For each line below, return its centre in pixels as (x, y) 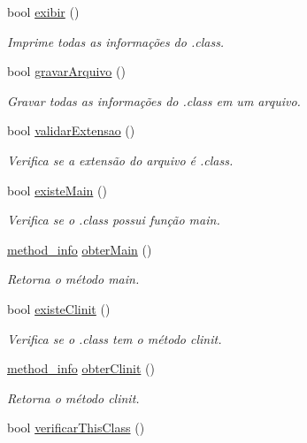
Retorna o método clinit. (73, 397)
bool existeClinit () (59, 308)
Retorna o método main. (73, 279)
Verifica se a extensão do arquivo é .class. (120, 160)
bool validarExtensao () (71, 130)
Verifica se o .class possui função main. (114, 220)
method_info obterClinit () (81, 368)
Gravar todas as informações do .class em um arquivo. (154, 100)
